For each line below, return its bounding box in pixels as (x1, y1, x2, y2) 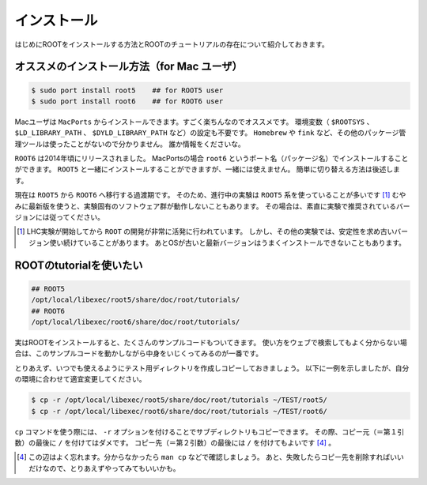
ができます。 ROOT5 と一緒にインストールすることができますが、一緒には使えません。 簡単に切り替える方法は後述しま (14, 164, 401, 174)
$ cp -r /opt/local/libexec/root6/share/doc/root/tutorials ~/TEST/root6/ (31, 407, 328, 415)
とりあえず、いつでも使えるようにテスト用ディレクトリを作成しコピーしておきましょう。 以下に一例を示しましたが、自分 (14, 363, 410, 373)
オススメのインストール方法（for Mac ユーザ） (14, 60, 243, 73)
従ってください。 (48, 212, 104, 222)
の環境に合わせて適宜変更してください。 (14, 374, 146, 384)
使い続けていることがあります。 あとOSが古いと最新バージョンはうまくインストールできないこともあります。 (49, 238, 406, 247)
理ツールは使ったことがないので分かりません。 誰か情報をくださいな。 (14, 139, 245, 149)
